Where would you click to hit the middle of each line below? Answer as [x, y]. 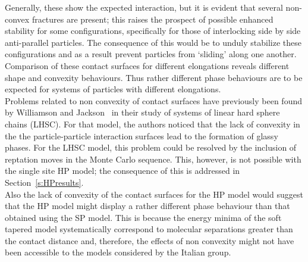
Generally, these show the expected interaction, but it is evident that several [144, 7]
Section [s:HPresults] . [44, 182]
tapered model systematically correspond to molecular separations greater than [149, 229]
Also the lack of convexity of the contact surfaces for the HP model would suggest [154, 194]
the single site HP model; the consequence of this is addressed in [122, 171]
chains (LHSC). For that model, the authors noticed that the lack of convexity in [153, 124]
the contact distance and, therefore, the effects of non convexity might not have [150, 240]
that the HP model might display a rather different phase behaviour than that [147, 206]
